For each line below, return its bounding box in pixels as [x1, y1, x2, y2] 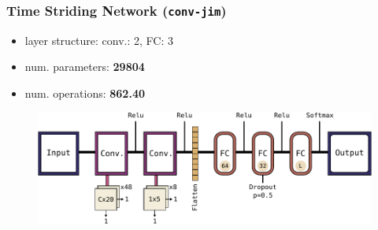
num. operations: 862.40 [24, 84, 145, 101]
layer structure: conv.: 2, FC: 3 [24, 32, 174, 48]
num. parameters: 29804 [24, 58, 145, 75]
